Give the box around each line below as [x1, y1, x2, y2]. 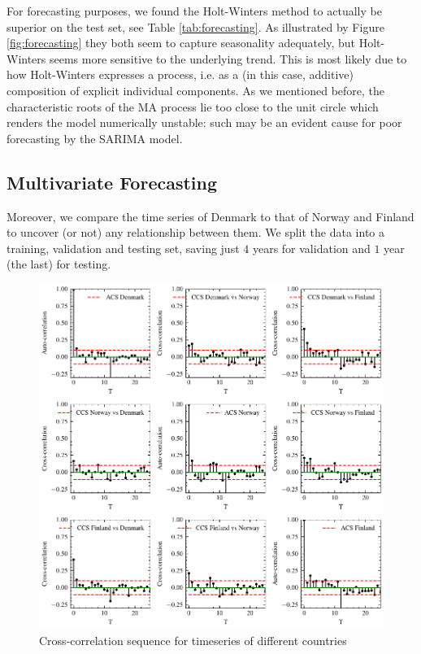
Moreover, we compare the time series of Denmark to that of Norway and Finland [7, 207, 414, 225]
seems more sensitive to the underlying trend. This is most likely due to [50, 50, 407, 67]
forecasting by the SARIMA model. [7, 129, 183, 146]
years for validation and [252, 239, 371, 256]
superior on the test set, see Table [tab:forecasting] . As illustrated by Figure [7, 18, 384, 35]
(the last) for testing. [7, 255, 111, 272]
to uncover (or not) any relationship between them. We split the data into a [7, 224, 384, 241]
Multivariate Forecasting [7, 169, 218, 194]
